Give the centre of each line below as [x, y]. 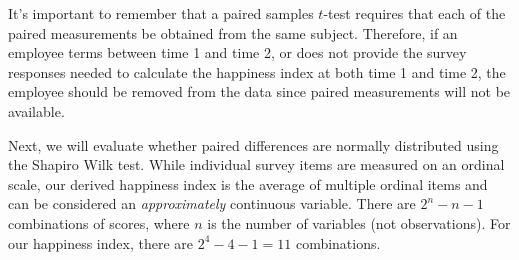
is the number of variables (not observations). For [359, 222]
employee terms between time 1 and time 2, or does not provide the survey [237, 52]
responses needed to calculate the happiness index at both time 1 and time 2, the [257, 71]
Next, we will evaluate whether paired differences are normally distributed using [253, 144]
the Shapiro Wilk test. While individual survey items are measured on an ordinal [256, 164]
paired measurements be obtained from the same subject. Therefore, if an [233, 32]
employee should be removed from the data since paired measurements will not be [259, 91]
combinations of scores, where [99, 222]
